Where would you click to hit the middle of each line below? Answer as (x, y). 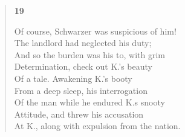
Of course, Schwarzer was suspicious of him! (95, 31)
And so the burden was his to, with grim (89, 54)
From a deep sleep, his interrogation (81, 90)
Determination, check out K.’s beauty (83, 66)
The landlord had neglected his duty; (83, 43)
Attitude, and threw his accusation (79, 114)
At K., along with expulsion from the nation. (97, 126)
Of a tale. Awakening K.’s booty (73, 78)
